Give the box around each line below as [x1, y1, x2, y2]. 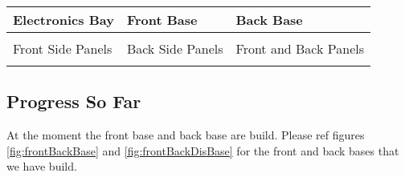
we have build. [6, 158, 77, 175]
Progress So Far [6, 89, 141, 114]
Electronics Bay [13, 10, 114, 29]
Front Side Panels [13, 39, 112, 58]
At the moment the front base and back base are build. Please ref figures [6, 127, 365, 143]
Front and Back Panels [235, 39, 364, 58]
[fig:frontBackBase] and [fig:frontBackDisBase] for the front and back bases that [6, 142, 399, 159]
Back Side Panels [126, 39, 223, 58]
